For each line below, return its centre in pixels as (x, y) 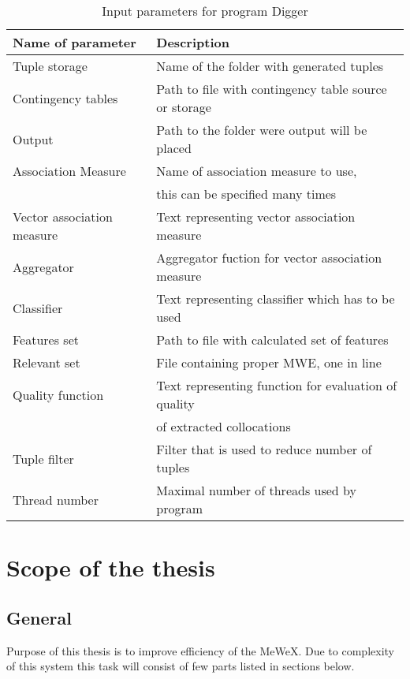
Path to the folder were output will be (262, 130)
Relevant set (47, 362)
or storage (184, 107)
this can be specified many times (246, 194)
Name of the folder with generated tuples (270, 66)
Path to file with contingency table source (272, 89)
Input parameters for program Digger (205, 11)
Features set (46, 339)
